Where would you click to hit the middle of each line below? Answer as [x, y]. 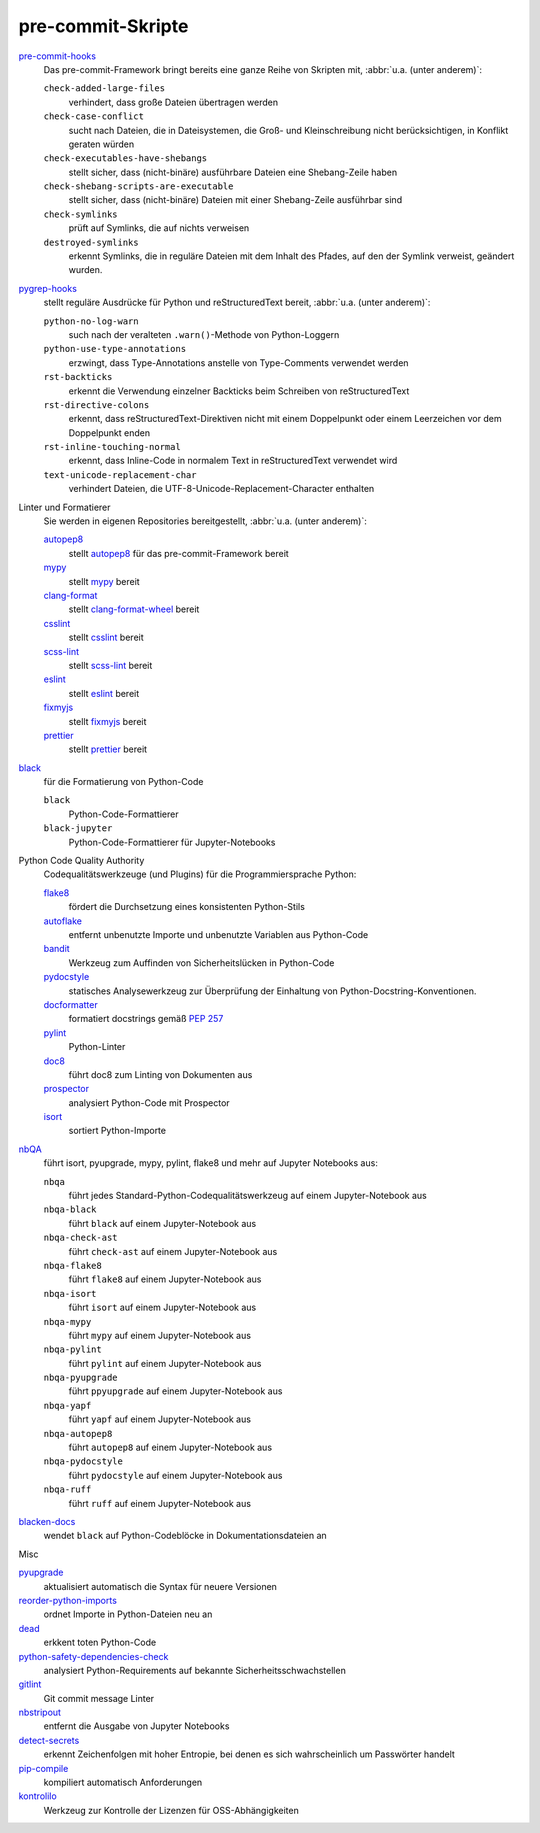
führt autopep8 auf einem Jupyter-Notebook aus [170, 1447]
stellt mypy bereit [104, 581]
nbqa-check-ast [81, 1238]
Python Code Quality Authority [81, 861]
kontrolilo [37, 1796]
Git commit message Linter [99, 1698]
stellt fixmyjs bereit [107, 721]
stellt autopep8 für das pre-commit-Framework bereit [178, 553]
